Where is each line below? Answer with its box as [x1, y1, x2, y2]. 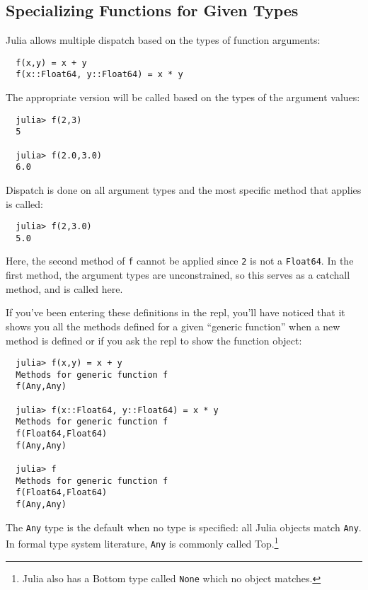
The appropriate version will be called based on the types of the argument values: [6, 90, 360, 105]
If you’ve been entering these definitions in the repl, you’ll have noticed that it [6, 305, 345, 320]
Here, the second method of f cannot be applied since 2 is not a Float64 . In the [6, 253, 354, 268]
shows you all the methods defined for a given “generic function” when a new [6, 318, 340, 333]
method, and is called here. [6, 281, 123, 296]
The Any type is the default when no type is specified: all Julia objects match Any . [6, 519, 362, 534]
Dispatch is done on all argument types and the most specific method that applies [6, 182, 362, 197]
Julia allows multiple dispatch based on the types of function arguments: [6, 33, 321, 47]
